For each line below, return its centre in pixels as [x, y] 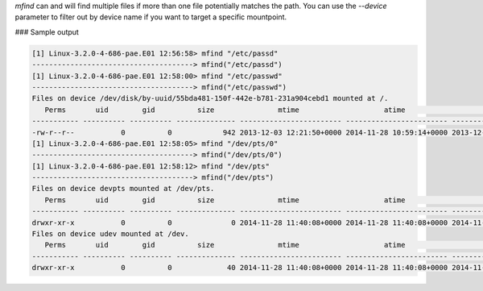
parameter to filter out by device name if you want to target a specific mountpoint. [151, 17]
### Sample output [47, 31]
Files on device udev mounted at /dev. [110, 234]
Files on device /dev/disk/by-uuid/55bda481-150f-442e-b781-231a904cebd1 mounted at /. [210, 98]
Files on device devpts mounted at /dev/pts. [123, 189]
